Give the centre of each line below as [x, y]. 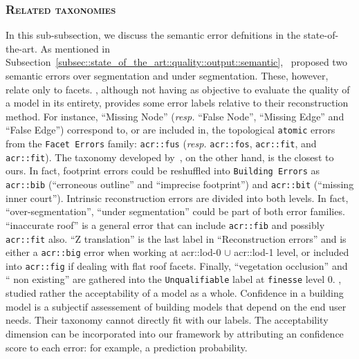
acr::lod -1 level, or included [292, 252]
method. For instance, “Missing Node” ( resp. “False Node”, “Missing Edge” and [175, 116]
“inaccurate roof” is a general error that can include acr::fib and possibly [165, 224]
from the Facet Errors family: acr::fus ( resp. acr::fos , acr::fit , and [161, 144]
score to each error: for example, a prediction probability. [127, 347]
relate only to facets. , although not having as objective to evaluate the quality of [178, 89]
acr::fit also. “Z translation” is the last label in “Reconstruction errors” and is [176, 238]
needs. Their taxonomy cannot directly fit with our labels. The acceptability [167, 320]
